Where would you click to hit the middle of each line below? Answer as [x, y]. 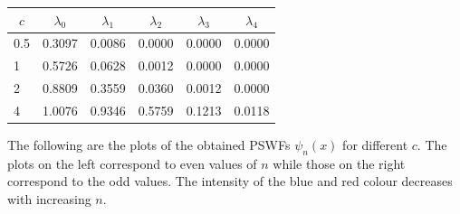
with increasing [49, 198]
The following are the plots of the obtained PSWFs [149, 144]
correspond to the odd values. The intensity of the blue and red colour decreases [230, 181]
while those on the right [339, 163]
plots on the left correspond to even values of [132, 163]
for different [375, 144]
